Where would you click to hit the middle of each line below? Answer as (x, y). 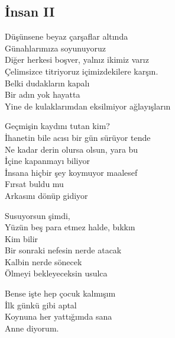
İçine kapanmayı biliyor (47, 161)
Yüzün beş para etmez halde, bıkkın (70, 227)
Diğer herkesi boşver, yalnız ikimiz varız (77, 59)
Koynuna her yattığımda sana (59, 316)
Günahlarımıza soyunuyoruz (56, 48)
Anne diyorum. (32, 328)
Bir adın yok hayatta (43, 94)
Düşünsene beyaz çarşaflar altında (67, 36)
